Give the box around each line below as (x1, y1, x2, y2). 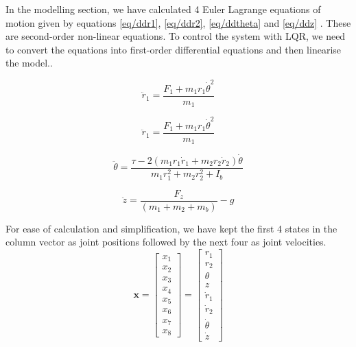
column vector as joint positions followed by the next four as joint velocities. (5, 235, 327, 249)
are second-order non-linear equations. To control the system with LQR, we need (5, 29, 346, 43)
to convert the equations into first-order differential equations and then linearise (5, 42, 342, 56)
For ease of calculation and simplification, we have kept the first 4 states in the (5, 221, 337, 235)
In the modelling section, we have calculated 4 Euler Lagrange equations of (5, 2, 321, 16)
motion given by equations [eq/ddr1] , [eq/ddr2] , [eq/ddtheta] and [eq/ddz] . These (5, 15, 351, 29)
